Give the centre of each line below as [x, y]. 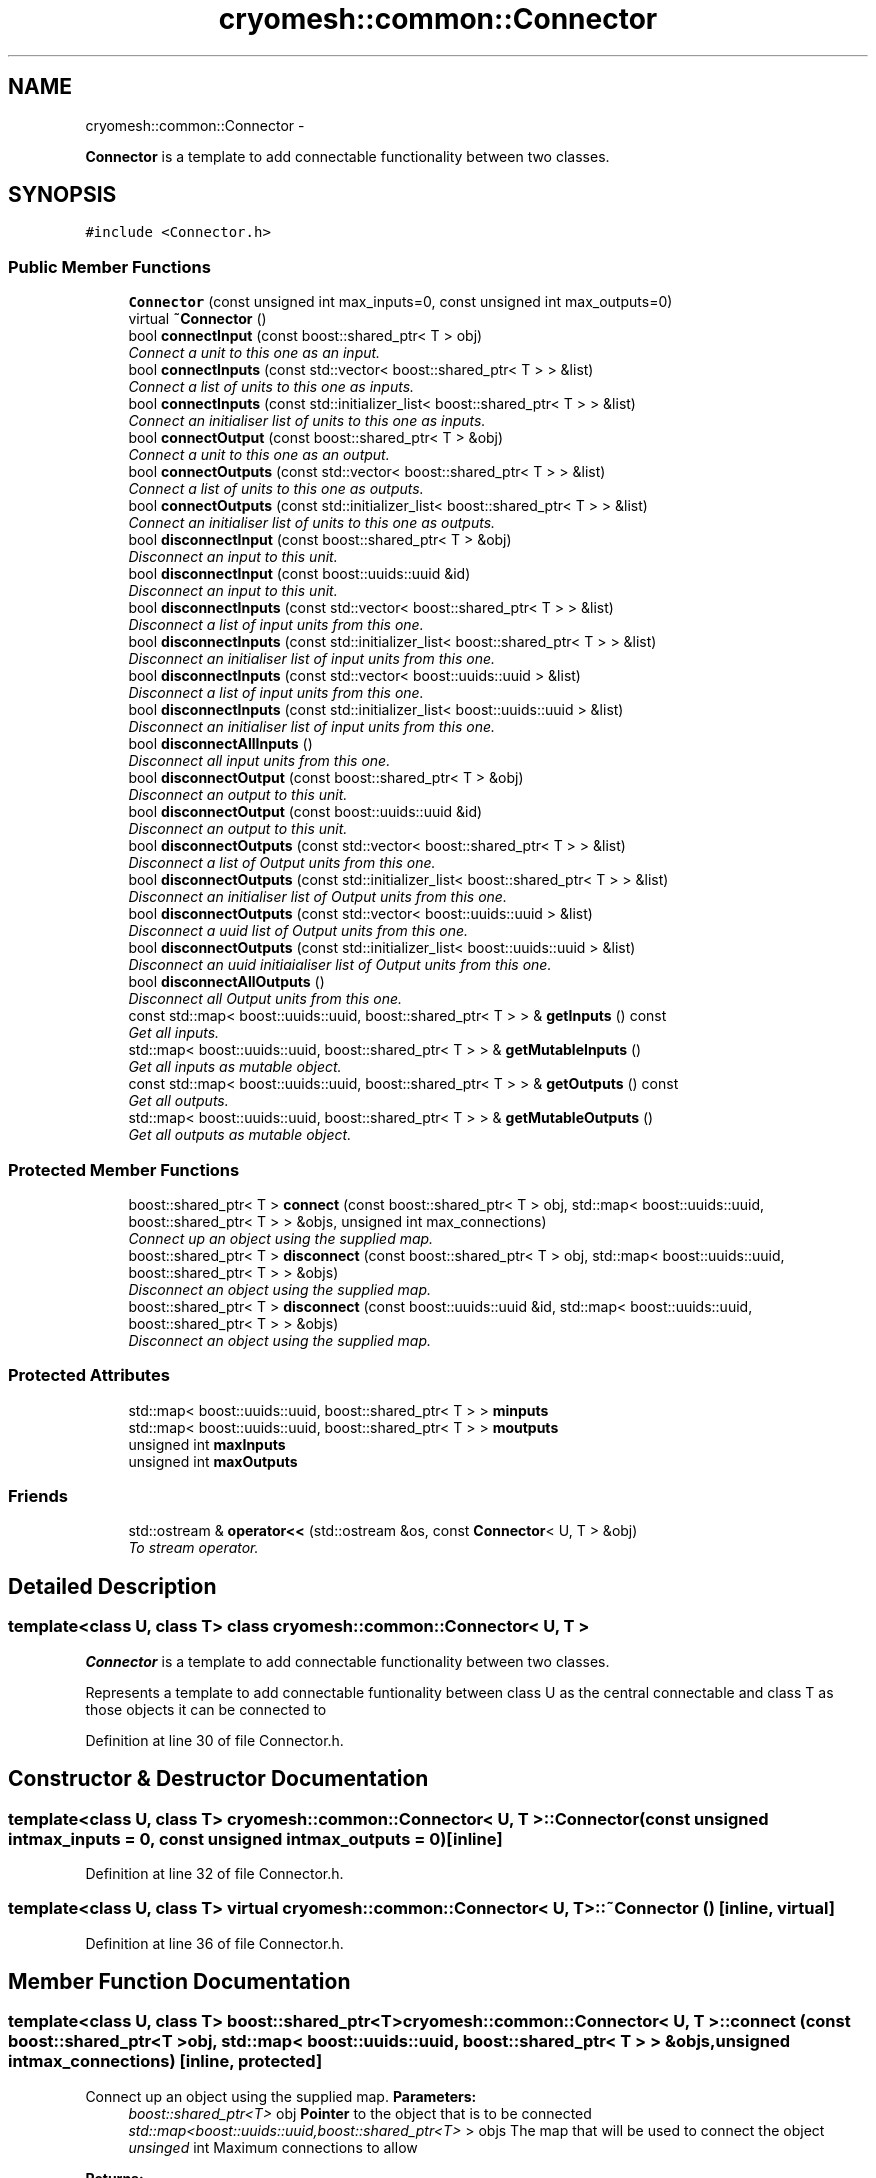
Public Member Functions [109, 266]
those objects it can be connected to [206, 1709]
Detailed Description [112, 1586]
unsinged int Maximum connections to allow [273, 2147]
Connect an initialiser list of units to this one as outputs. [312, 523]
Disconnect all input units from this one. [259, 761]
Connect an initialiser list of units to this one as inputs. [307, 421]
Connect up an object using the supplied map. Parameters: [281, 2096]
